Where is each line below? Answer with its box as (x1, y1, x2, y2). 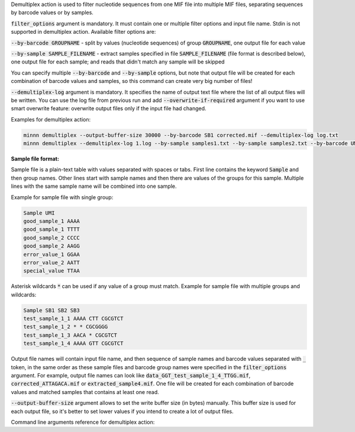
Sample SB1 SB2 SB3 (23, 307, 80, 313)
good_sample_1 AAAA (23, 217, 80, 225)
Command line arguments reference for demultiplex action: (11, 418, 155, 425)
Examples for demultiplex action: (11, 116, 91, 123)
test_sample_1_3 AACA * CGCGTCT (23, 332, 118, 338)
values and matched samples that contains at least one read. (11, 388, 159, 395)
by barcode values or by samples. (11, 9, 94, 16)
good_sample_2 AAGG (23, 243, 80, 249)
